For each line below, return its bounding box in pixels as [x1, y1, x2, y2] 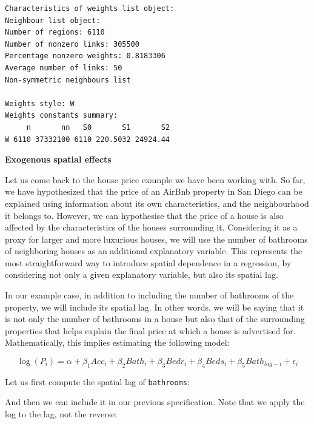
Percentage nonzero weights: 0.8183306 [5, 52, 165, 61]
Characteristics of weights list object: [5, 4, 175, 13]
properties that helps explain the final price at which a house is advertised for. [5, 324, 296, 337]
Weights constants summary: [5, 111, 118, 120]
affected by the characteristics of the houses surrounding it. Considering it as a [5, 221, 298, 234]
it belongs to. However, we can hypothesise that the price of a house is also [5, 209, 284, 221]
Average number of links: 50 [5, 63, 122, 72]
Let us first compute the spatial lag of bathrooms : [5, 375, 190, 388]
